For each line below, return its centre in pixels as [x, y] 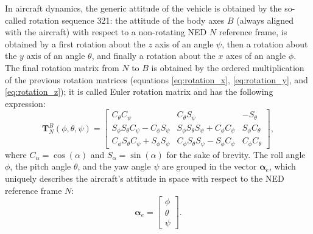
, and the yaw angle [114, 166]
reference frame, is [253, 32]
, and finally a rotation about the [153, 56]
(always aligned [265, 20]
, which [282, 166]
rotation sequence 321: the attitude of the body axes [127, 20]
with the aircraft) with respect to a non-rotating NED [106, 32]
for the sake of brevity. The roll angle [236, 154]
